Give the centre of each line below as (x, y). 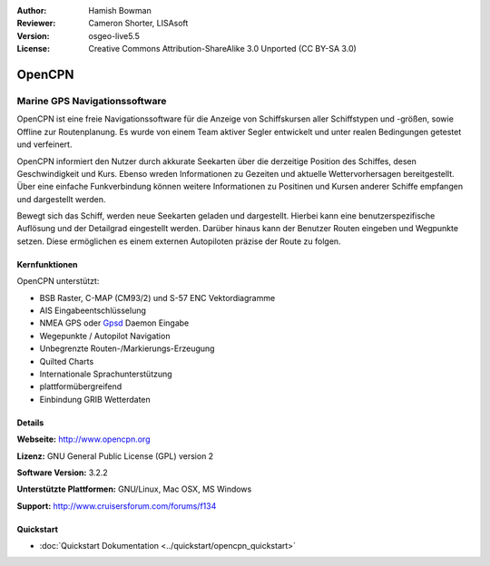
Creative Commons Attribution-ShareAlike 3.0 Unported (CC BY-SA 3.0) (223, 49)
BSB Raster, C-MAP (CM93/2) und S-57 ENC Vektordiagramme (157, 298)
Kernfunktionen (47, 264)
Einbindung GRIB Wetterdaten (95, 399)
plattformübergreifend (81, 386)
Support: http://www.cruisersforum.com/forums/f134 (117, 506)
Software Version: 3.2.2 (62, 473)
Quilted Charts (67, 361)
